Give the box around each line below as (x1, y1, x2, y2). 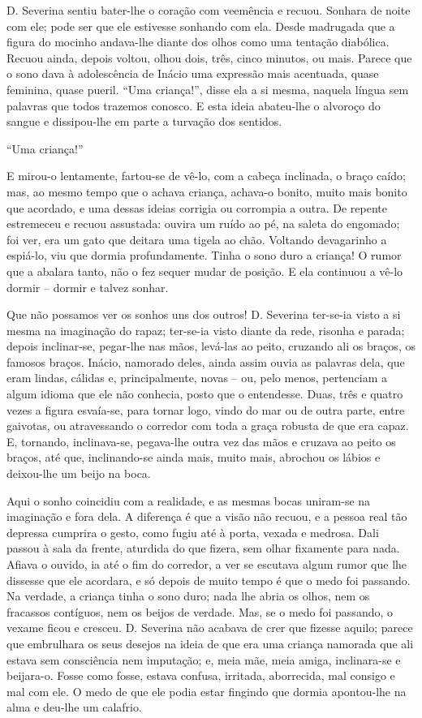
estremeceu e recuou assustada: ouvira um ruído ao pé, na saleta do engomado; (6, 215, 400, 232)
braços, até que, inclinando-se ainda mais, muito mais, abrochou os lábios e (6, 449, 381, 466)
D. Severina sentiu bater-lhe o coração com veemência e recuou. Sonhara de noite (6, 2, 411, 18)
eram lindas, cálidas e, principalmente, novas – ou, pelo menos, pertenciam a (6, 369, 388, 386)
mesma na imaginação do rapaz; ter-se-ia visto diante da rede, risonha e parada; (6, 321, 405, 338)
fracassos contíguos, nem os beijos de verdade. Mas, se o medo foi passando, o (6, 603, 394, 620)
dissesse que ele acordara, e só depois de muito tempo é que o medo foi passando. (6, 571, 411, 588)
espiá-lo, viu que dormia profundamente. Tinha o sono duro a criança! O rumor (6, 247, 402, 264)
